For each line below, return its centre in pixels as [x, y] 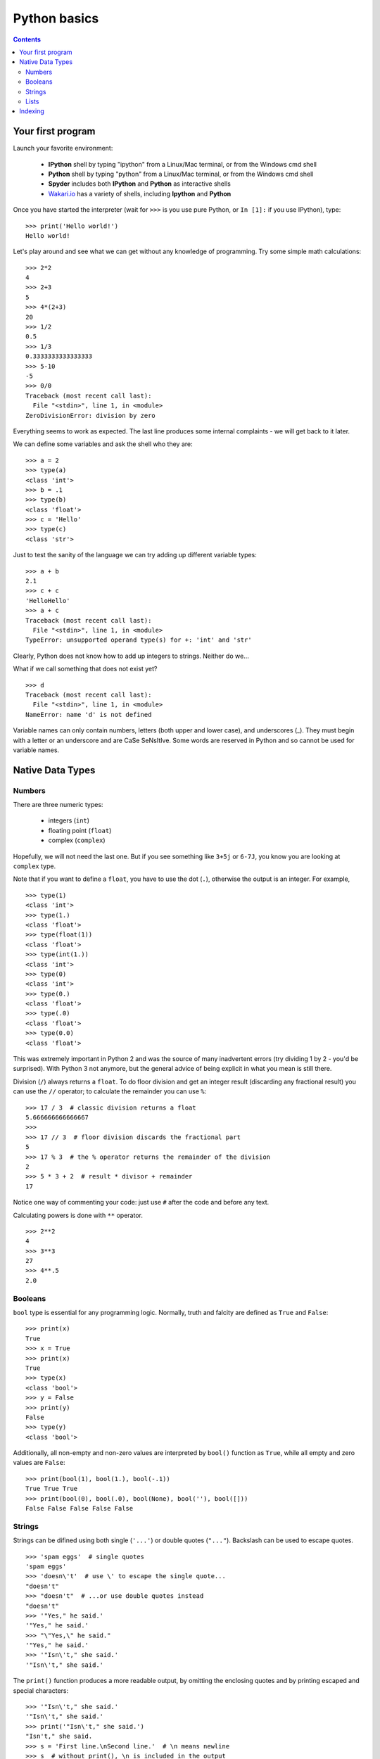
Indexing [32, 111]
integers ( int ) [69, 820]
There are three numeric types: [58, 805]
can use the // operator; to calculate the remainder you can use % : [110, 1091]
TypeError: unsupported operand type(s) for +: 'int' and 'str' [139, 640]
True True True [52, 1489]
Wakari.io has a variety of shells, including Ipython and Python [140, 193]
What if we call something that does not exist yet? [85, 669]
